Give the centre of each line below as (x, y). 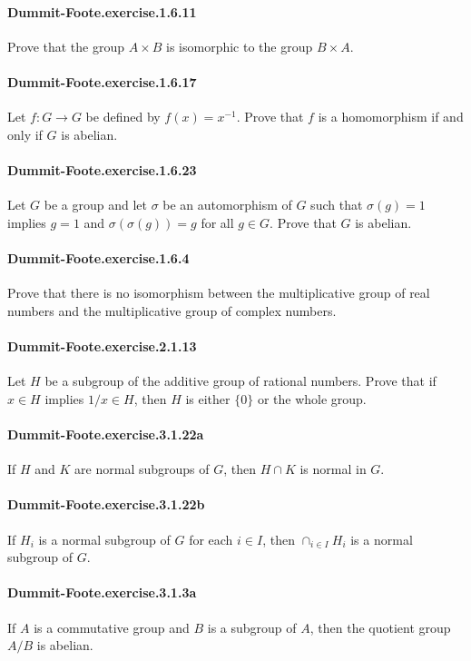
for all (217, 222)
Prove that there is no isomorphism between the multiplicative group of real (219, 293)
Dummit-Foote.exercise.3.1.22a (106, 434)
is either (208, 398)
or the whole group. (312, 398)
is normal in (333, 469)
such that (337, 205)
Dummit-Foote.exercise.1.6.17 (102, 81)
